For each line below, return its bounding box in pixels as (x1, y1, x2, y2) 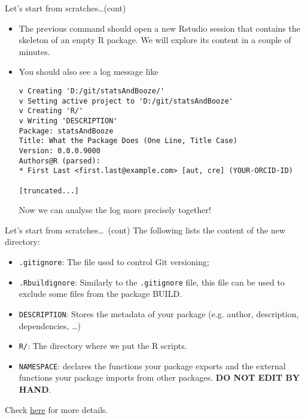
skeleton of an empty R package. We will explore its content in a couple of (19, 34, 291, 46)
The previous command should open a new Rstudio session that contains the (19, 22, 300, 34)
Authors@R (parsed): (19, 156, 100, 165)
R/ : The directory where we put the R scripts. (19, 339, 187, 352)
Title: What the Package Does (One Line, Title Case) (19, 136, 237, 145)
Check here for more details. (5, 403, 108, 415)
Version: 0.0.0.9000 (19, 146, 100, 155)
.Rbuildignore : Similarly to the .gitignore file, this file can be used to (19, 275, 285, 288)
